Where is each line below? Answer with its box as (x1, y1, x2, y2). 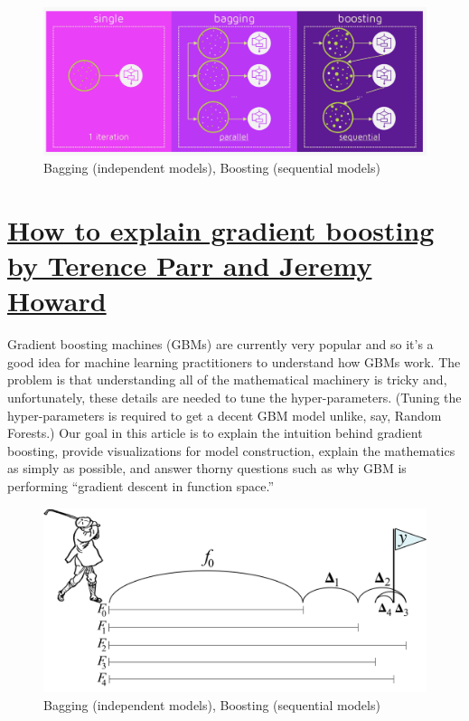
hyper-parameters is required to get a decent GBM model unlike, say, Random (7, 405, 442, 424)
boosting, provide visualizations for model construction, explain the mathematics (7, 441, 455, 460)
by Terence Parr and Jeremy (7, 247, 372, 284)
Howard (7, 282, 107, 319)
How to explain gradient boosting (7, 211, 435, 248)
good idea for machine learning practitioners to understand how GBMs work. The (7, 352, 461, 371)
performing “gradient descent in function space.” (7, 476, 275, 495)
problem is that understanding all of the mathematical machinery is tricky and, (7, 370, 447, 389)
